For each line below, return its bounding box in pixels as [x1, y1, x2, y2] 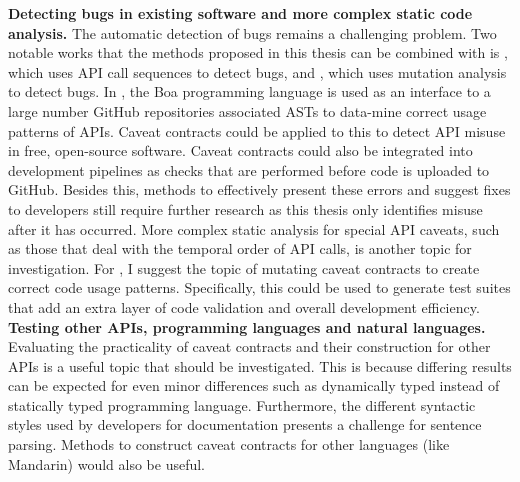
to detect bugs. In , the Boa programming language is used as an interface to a [8, 81, 491, 102]
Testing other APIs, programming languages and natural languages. [8, 316, 486, 337]
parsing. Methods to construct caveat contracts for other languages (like [8, 434, 450, 455]
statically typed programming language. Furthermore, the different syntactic [8, 394, 476, 415]
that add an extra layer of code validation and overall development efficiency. [8, 296, 480, 317]
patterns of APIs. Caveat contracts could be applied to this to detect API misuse [8, 120, 506, 141]
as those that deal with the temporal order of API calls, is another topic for [8, 238, 472, 259]
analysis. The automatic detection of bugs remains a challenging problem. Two [8, 22, 497, 43]
